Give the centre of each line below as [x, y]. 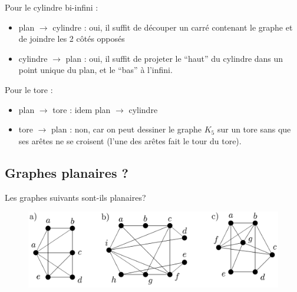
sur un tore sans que [254, 129]
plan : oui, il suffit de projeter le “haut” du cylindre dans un [174, 58]
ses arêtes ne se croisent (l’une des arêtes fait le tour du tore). [130, 140]
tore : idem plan [82, 109]
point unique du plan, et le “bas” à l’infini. [95, 70]
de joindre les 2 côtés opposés [72, 39]
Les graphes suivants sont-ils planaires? [75, 197]
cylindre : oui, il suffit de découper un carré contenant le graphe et [173, 27]
